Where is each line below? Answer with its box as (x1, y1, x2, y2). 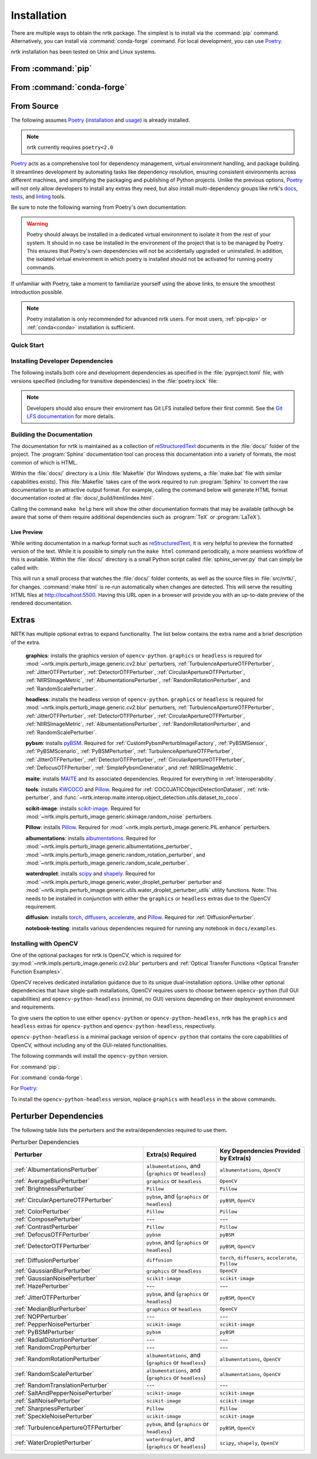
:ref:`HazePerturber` (14, 1282, 70, 1290)
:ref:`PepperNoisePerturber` (14, 1320, 92, 1328)
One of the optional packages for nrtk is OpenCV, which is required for (11, 951, 181, 959)
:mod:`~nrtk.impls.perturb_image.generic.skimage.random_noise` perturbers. (25, 813, 213, 820)
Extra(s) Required (146, 1150, 197, 1158)
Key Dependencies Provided (220, 1147, 301, 1155)
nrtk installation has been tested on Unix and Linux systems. (11, 48, 157, 55)
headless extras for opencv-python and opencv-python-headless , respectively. (11, 1023, 216, 1030)
